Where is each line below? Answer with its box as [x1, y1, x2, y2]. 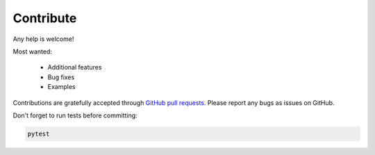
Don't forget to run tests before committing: [12, 111, 138, 120]
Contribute [12, 10, 77, 26]
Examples [47, 83, 76, 91]
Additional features [47, 63, 102, 72]
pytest [27, 129, 50, 138]
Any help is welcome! [12, 35, 74, 43]
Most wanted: [12, 47, 52, 56]
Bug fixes [47, 73, 75, 81]
